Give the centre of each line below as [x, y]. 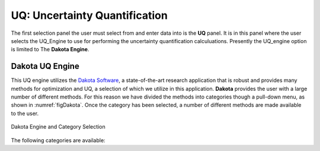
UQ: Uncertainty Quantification [89, 15]
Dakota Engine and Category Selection [58, 127]
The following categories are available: [58, 140]
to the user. [25, 113]
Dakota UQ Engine [45, 66]
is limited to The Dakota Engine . [50, 50]
